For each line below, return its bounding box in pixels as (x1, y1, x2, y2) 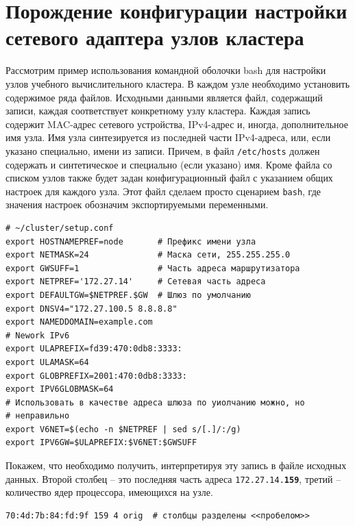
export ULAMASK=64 (5, 357, 89, 367)
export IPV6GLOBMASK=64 (5, 384, 114, 394)
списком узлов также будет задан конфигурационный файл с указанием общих (5, 171, 333, 185)
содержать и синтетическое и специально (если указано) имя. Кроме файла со (5, 157, 332, 171)
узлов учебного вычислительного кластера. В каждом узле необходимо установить (5, 76, 350, 90)
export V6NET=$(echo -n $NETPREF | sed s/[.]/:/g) (5, 424, 241, 434)
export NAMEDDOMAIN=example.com (5, 317, 153, 327)
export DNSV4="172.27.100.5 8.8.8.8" (5, 303, 177, 314)
